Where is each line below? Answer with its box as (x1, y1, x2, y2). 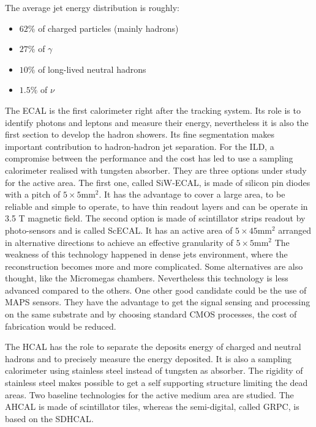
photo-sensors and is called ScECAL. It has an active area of (5, 223, 233, 236)
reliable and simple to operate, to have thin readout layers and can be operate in (5, 199, 308, 212)
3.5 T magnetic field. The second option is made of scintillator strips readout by (5, 212, 306, 225)
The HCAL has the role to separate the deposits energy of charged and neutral (5, 340, 301, 353)
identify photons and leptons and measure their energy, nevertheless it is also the (5, 116, 309, 128)
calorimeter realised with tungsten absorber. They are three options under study (5, 163, 307, 176)
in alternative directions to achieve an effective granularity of (5, 236, 233, 248)
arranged (278, 223, 312, 236)
